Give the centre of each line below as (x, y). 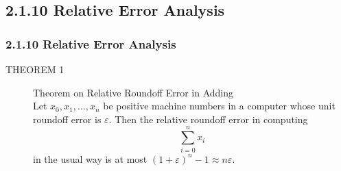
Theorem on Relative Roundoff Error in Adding (133, 92)
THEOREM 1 (35, 69)
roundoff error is (67, 119)
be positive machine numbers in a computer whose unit (219, 106)
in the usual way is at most (90, 158)
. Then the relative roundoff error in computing (208, 119)
